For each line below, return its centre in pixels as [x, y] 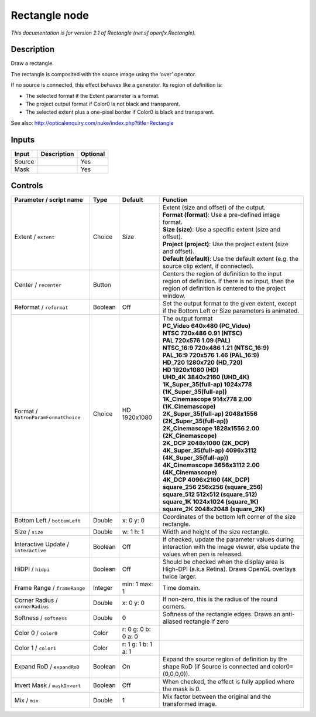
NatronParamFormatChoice [47, 417]
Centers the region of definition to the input [222, 274]
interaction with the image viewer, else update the [231, 547]
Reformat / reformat [41, 307]
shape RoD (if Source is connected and [217, 667]
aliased [172, 621]
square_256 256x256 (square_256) [213, 487]
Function [175, 200]
